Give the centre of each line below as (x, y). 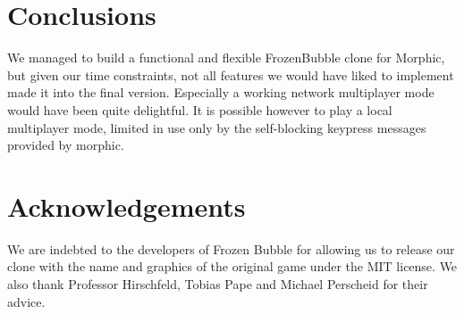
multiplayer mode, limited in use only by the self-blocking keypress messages (217, 127)
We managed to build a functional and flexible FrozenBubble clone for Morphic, (226, 58)
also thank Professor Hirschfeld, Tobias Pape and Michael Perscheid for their (218, 284)
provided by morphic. (66, 145)
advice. (26, 301)
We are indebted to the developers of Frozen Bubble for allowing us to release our (231, 248)
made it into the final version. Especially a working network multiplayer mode (221, 92)
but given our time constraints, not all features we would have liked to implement (231, 74)
